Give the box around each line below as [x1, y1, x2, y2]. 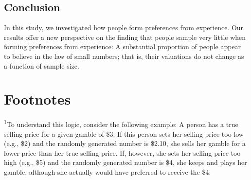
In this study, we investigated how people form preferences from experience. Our [4, 22, 244, 33]
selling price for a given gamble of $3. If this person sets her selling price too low [4, 128, 244, 139]
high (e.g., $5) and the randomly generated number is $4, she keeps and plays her [4, 157, 247, 167]
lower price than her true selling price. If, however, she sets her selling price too [4, 147, 241, 158]
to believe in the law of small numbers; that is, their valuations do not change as [4, 51, 244, 61]
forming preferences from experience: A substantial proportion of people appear [4, 41, 241, 52]
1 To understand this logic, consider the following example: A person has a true [4, 118, 238, 129]
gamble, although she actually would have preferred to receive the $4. [4, 166, 211, 177]
